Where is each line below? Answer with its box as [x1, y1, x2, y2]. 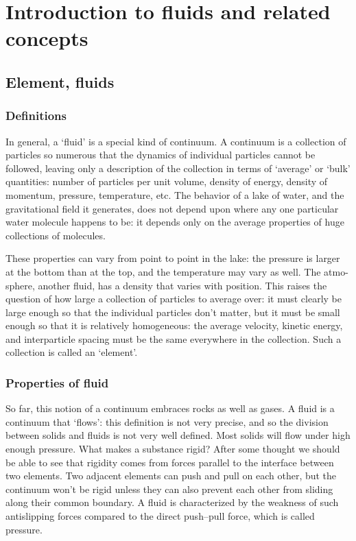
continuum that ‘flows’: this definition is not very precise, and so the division [5, 414, 329, 429]
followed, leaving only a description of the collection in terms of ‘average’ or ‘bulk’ [5, 160, 351, 175]
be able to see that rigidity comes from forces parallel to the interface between [5, 455, 334, 469]
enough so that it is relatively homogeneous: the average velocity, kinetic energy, [5, 318, 343, 333]
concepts [5, 24, 88, 52]
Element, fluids [5, 71, 115, 92]
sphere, [5, 278, 35, 292]
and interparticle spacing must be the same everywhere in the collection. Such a [5, 331, 342, 346]
